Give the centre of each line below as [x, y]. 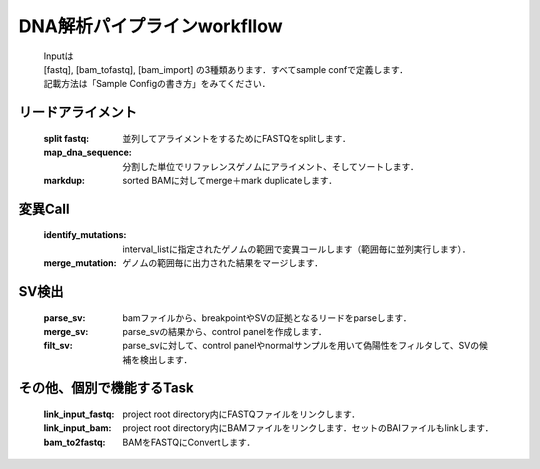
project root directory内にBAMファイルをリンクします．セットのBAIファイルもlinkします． [308, 428]
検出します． [166, 359]
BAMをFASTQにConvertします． [189, 442]
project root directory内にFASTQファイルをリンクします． [241, 414]
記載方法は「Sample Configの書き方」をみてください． [157, 84]
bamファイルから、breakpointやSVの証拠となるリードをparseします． [267, 317]
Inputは [58, 56]
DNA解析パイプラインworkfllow [151, 26]
